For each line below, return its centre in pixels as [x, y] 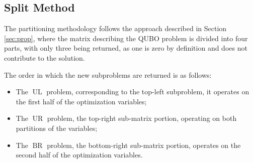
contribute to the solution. [45, 57]
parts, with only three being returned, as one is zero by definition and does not [126, 48]
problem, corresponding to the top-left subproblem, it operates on [148, 92]
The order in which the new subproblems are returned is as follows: [108, 74]
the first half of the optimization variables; [81, 101]
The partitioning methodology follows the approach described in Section [115, 28]
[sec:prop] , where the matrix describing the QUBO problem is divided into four [126, 38]
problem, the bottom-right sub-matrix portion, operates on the [144, 145]
